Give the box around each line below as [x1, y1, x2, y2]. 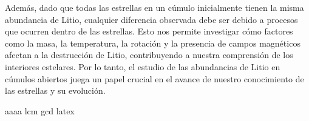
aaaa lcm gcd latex [5, 104, 75, 117]
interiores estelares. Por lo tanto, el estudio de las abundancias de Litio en [5, 60, 280, 73]
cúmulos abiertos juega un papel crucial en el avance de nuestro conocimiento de [5, 72, 304, 85]
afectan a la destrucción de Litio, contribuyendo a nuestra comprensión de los [5, 48, 293, 61]
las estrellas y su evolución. [5, 84, 106, 97]
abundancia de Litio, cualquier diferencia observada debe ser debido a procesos [5, 13, 298, 25]
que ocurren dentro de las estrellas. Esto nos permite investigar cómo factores [5, 25, 293, 38]
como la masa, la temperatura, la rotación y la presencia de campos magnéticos [5, 36, 301, 49]
